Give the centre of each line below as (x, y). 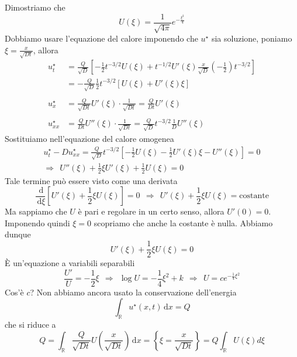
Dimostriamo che (35, 7)
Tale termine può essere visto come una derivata (91, 180)
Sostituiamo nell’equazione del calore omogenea (89, 138)
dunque (18, 234)
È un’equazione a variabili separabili (70, 263)
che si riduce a (30, 324)
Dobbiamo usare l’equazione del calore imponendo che (101, 38)
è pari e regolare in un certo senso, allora (151, 211)
